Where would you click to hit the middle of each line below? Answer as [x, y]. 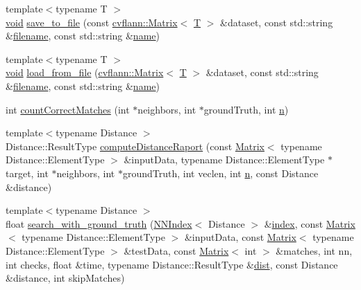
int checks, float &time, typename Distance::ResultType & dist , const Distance [172, 264]
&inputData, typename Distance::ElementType [224, 160]
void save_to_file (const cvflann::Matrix [92, 22]
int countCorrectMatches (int [68, 109]
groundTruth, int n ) [246, 109]
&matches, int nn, [314, 250]
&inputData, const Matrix [240, 237]
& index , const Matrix [310, 223]
